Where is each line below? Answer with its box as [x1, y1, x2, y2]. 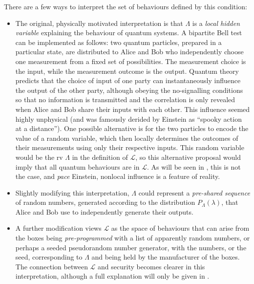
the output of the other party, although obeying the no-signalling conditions [15, 85, 243, 95]
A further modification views [15, 223, 102, 233]
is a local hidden [192, 18, 240, 28]
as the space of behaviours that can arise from [111, 223, 250, 233]
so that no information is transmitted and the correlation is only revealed [15, 94, 235, 105]
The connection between [15, 261, 88, 271]
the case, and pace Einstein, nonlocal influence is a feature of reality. [15, 171, 220, 181]
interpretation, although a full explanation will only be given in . [15, 271, 210, 281]
